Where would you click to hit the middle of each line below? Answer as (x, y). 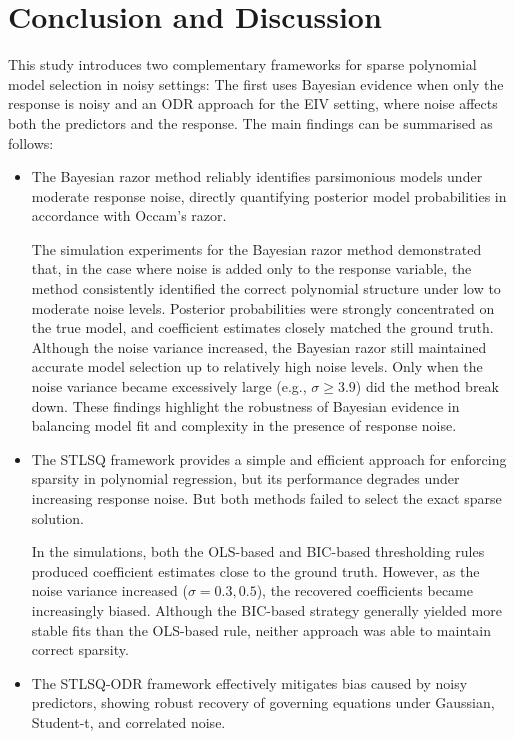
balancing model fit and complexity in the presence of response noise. (244, 425)
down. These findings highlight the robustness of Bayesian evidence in (245, 405)
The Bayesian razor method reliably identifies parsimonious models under (257, 176)
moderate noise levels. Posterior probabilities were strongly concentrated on (263, 307)
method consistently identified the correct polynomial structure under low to (266, 288)
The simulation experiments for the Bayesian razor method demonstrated (256, 248)
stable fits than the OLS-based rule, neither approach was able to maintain (261, 629)
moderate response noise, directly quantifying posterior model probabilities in (269, 195)
